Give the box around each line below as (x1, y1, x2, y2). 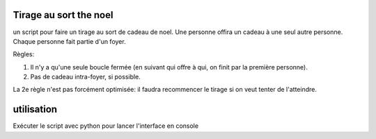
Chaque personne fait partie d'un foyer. (13, 37, 126, 45)
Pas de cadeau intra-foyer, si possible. (30, 73, 141, 81)
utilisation (13, 104, 58, 115)
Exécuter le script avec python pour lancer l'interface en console (13, 122, 198, 130)
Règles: (13, 50, 35, 58)
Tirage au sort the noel (13, 9, 113, 21)
